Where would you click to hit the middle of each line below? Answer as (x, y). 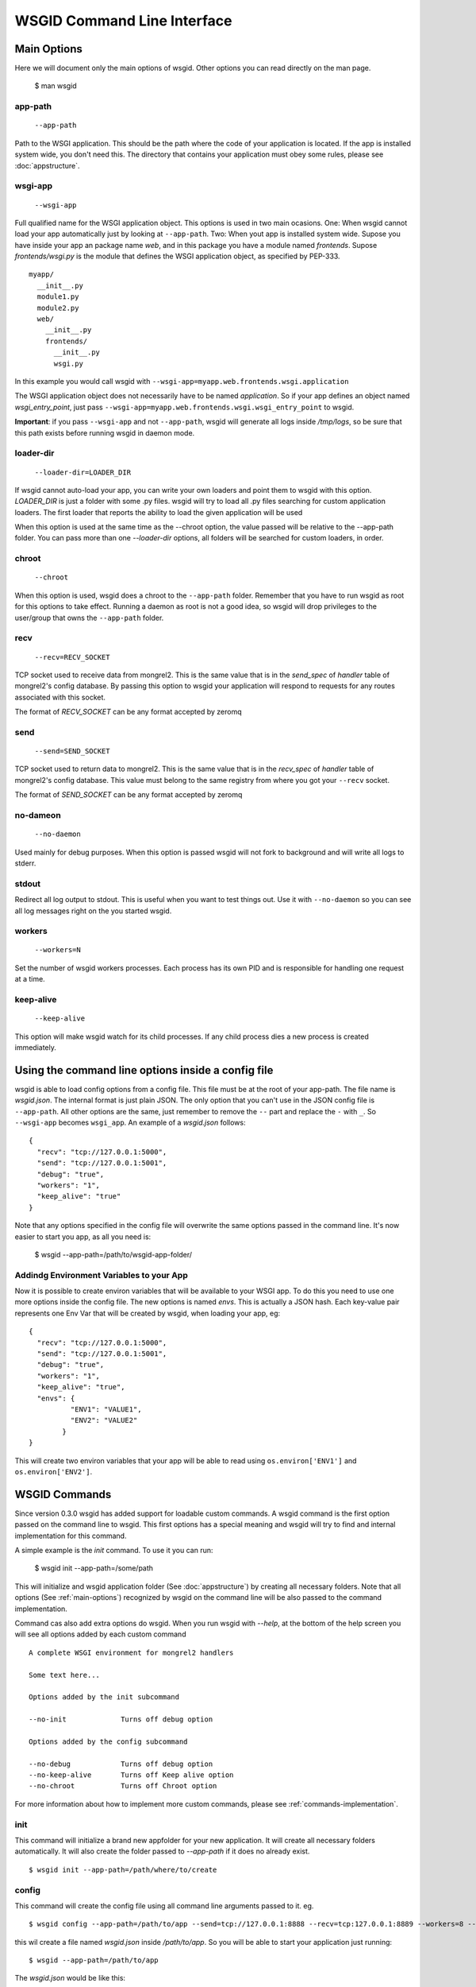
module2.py (58, 308)
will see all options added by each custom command (100, 1634)
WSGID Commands (63, 1494)
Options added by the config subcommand (108, 1741)
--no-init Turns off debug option (121, 1720)
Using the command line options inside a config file (144, 1070)
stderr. (25, 863)
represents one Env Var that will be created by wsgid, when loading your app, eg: (148, 1313)
